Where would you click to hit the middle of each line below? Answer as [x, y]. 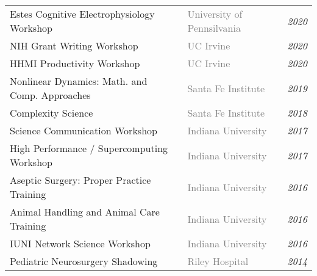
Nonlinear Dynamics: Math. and [79, 81]
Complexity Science [52, 113]
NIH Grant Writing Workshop [74, 45]
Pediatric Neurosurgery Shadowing [84, 261]
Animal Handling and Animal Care [85, 212]
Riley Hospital [218, 261]
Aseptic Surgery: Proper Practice [80, 180]
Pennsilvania [214, 28]
